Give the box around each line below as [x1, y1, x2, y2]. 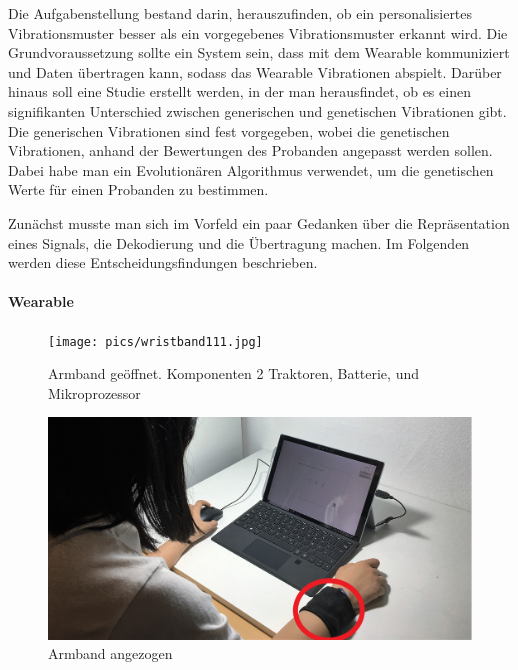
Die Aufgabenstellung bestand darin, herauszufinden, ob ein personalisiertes [8, 3, 473, 23]
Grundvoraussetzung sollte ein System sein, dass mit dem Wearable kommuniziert [8, 42, 510, 63]
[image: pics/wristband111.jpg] [48, 334, 263, 349]
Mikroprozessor [48, 382, 141, 403]
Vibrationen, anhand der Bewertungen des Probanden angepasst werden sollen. [8, 140, 493, 161]
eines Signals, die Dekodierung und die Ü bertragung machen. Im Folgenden [8, 232, 470, 253]
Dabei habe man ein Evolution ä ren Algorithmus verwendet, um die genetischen [8, 159, 494, 180]
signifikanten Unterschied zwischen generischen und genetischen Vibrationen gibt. [8, 100, 507, 121]
